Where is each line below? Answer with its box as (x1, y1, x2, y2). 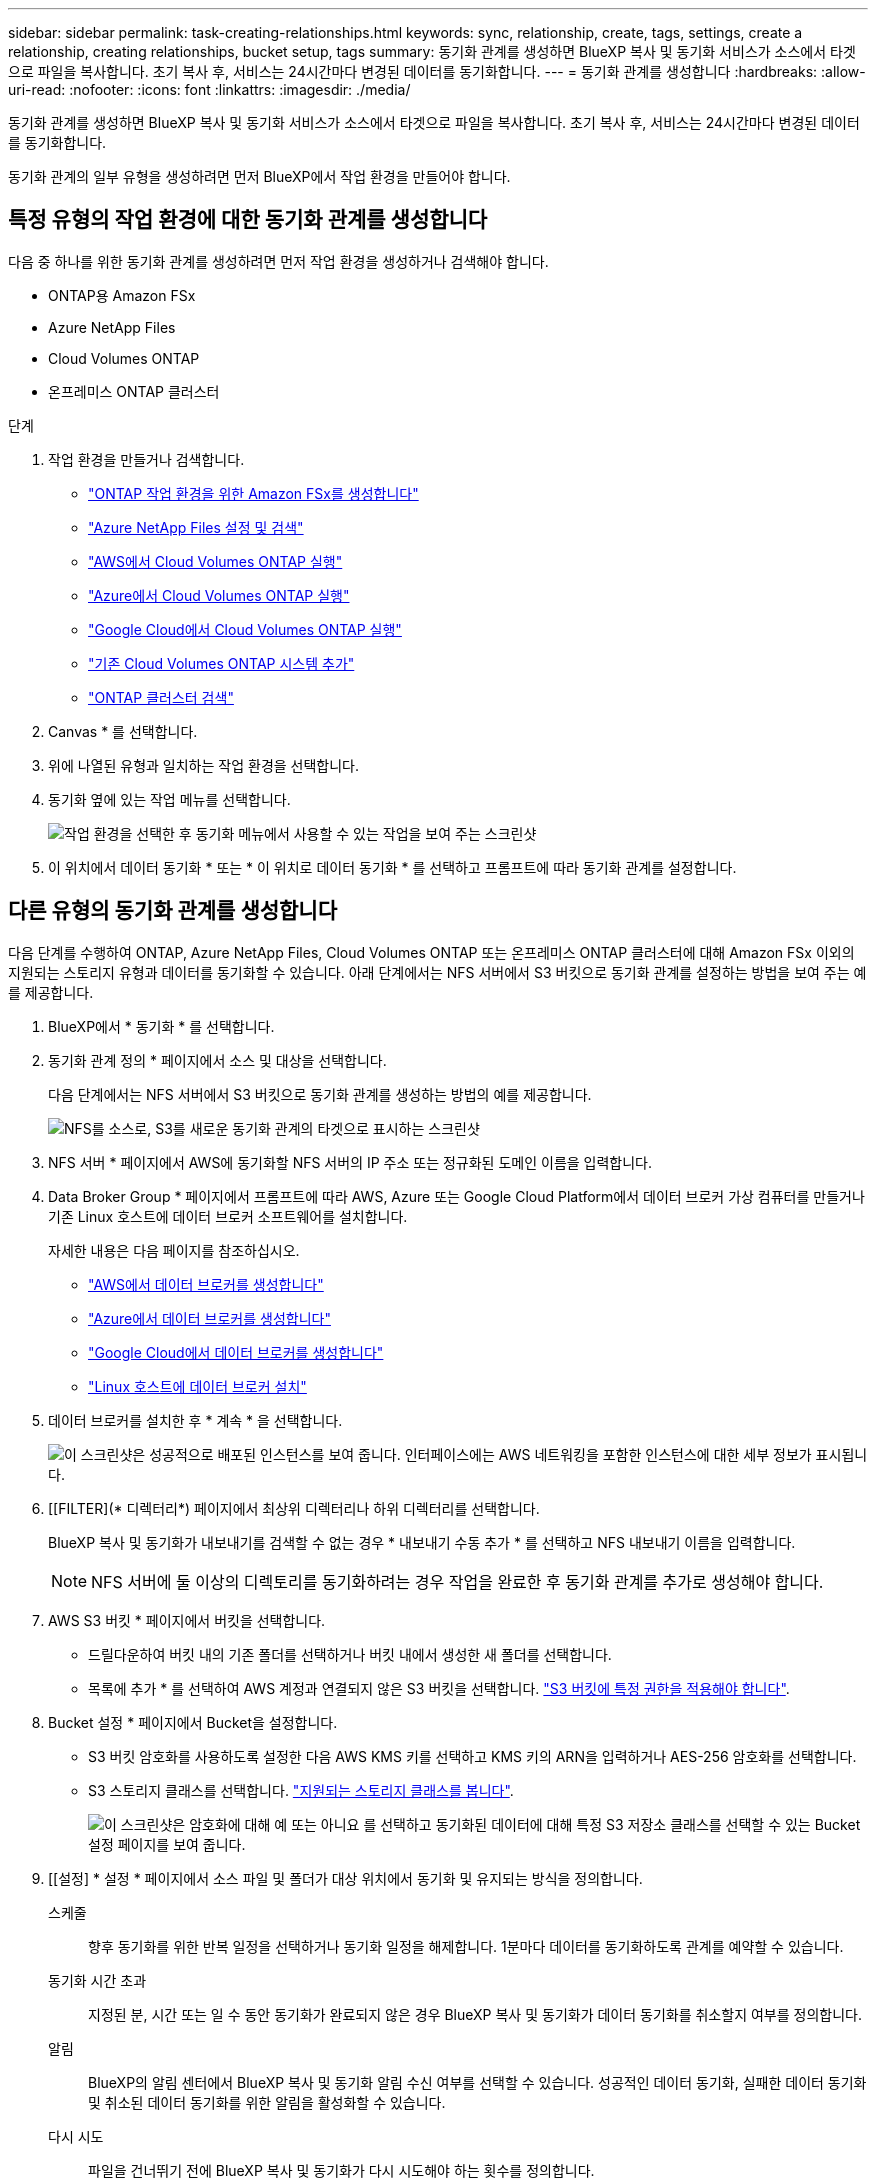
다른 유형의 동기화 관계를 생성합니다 (8, 898, 338, 924)
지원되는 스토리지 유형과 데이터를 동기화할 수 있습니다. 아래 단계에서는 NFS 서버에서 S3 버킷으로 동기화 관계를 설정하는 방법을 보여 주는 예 (8, 963, 867, 981)
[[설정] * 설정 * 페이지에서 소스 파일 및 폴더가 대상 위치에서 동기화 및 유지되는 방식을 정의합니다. (48, 1869, 643, 1887)
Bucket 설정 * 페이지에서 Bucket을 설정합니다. (48, 1713, 338, 1731)
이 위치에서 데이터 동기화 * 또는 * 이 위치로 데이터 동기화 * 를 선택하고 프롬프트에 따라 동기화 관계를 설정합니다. (48, 858, 737, 876)
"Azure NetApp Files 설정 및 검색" (88, 518, 304, 536)
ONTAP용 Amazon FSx (48, 286, 196, 304)
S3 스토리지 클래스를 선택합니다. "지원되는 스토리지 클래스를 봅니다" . (88, 1781, 514, 1799)
